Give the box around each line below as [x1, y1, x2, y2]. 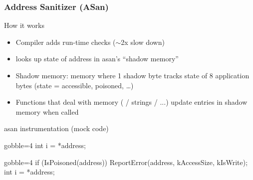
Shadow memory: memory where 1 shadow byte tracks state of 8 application [15, 70, 250, 80]
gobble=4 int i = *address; [4, 140, 86, 150]
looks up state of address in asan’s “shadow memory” [15, 53, 179, 64]
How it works [4, 20, 44, 30]
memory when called [15, 106, 79, 117]
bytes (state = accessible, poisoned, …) [15, 80, 134, 90]
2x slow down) [121, 36, 165, 47]
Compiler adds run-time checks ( [15, 36, 116, 47]
